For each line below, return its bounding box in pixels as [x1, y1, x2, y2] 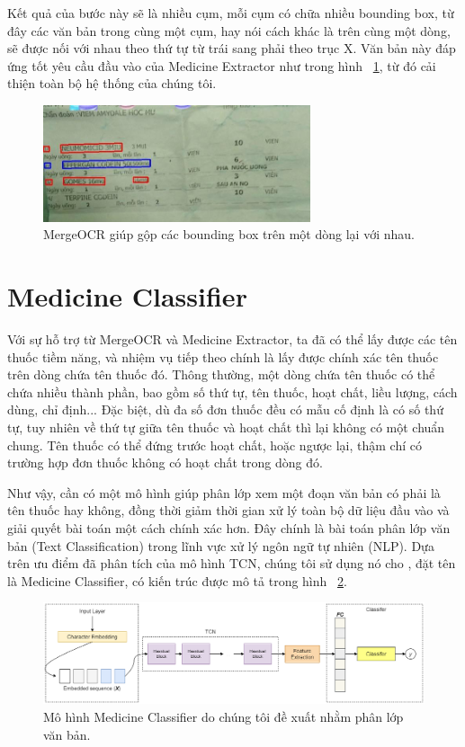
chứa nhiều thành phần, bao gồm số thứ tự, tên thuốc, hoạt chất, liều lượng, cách [7, 382, 458, 401]
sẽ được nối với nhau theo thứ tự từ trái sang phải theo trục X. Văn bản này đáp [7, 39, 456, 58]
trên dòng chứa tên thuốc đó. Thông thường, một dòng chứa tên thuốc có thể [7, 365, 435, 384]
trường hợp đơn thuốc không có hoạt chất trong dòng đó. [7, 453, 323, 472]
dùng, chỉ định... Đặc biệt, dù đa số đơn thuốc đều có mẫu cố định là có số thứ [7, 400, 443, 419]
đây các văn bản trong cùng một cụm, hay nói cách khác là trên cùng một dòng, [7, 21, 451, 40]
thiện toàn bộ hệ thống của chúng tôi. [7, 74, 217, 93]
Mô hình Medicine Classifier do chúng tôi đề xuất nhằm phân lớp [43, 707, 404, 725]
